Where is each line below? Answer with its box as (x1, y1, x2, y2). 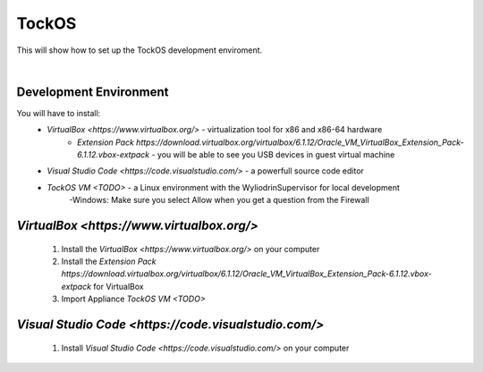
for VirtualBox (93, 281, 144, 292)
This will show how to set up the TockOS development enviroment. (16, 45, 263, 55)
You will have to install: (16, 107, 101, 118)
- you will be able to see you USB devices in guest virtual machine (151, 149, 395, 160)
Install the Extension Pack (61, 256, 157, 266)
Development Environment (16, 84, 169, 99)
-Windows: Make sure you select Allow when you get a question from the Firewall (69, 195, 370, 206)
